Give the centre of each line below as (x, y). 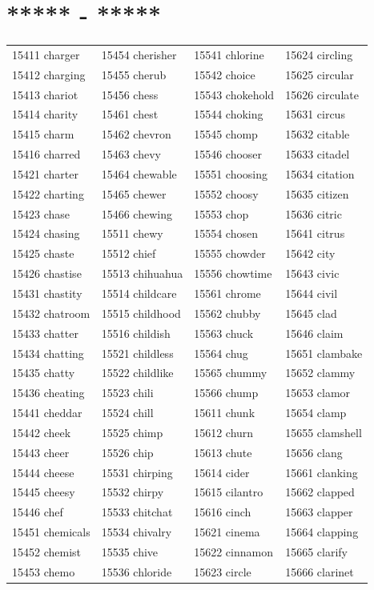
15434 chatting (48, 353)
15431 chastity (47, 293)
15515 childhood (141, 313)
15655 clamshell (324, 432)
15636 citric (314, 213)
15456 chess (130, 94)
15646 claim (314, 333)
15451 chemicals (51, 532)
